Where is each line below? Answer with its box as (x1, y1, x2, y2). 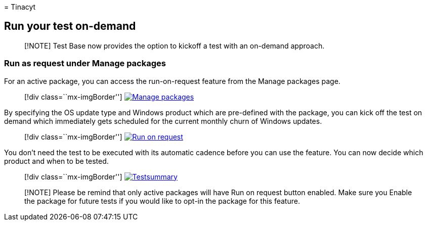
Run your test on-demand (4, 20, 136, 33)
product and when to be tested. (4, 156, 109, 165)
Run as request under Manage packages (4, 58, 166, 69)
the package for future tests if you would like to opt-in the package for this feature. (24, 196, 300, 205)
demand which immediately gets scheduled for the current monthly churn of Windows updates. (4, 116, 322, 125)
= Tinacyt (4, 3, 36, 11)
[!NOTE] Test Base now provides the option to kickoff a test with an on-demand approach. (24, 41, 325, 50)
